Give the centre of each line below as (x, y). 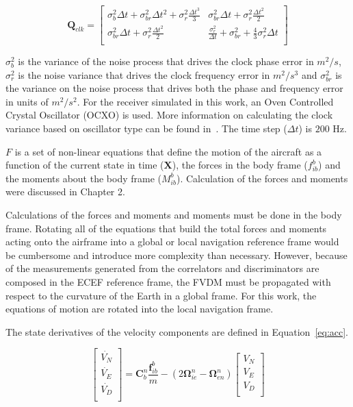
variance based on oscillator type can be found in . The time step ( (146, 128)
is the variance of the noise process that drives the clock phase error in (166, 61)
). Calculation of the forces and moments (262, 178)
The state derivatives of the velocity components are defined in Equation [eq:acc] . (177, 331)
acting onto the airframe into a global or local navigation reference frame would (172, 242)
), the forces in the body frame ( (240, 165)
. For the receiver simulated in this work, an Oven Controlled (205, 101)
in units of (27, 101)
